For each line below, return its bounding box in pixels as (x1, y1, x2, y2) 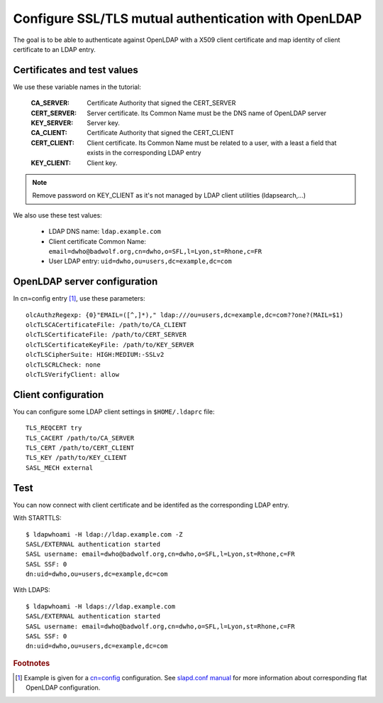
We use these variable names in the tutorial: (13, 82, 142, 91)
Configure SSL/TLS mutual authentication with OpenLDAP (13, 11, 362, 26)
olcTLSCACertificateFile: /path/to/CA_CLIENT (26, 321, 187, 328)
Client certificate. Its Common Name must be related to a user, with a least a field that (87, 139, 337, 147)
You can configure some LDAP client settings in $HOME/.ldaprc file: (13, 407, 216, 416)
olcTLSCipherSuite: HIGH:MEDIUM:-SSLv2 (26, 350, 165, 359)
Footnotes (13, 658, 50, 668)
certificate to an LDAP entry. (13, 45, 96, 53)
